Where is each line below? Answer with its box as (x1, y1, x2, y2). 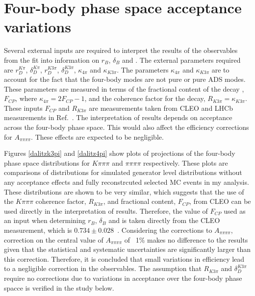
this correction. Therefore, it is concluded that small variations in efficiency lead (4, 253, 245, 264)
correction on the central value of (4, 234, 103, 245)
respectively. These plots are (143, 157, 228, 168)
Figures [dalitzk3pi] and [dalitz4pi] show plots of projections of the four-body (4, 148, 235, 158)
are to (211, 64, 229, 74)
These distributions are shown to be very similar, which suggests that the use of (4, 186, 244, 197)
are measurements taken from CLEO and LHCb (89, 102, 233, 113)
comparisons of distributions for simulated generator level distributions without (4, 167, 242, 177)
